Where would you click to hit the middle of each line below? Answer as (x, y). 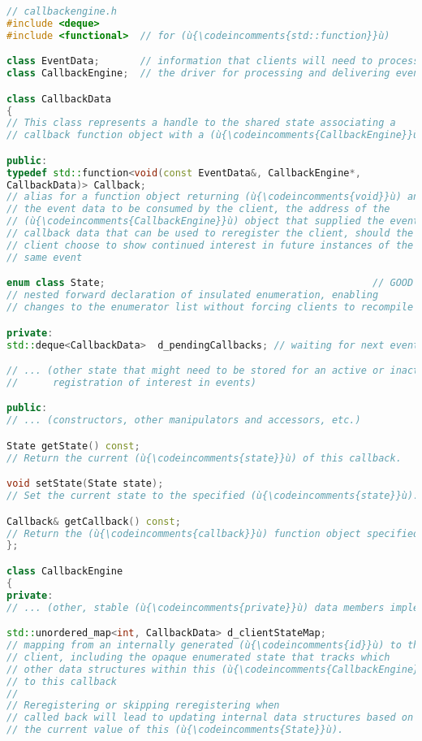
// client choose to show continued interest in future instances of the (210, 245)
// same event (45, 257)
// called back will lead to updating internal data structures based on (210, 718)
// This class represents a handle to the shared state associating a (201, 123)
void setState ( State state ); (85, 484)
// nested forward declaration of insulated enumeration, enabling (193, 295)
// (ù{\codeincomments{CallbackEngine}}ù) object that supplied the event (213, 221)
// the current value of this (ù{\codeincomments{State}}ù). (175, 730)
